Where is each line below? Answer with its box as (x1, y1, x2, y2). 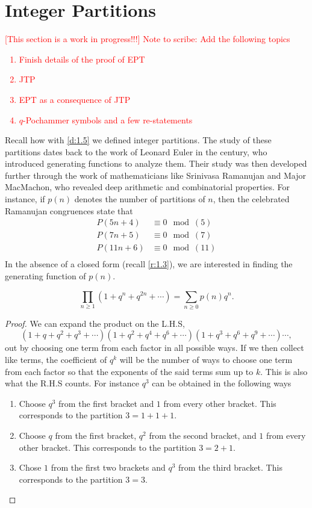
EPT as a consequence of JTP (19, 93, 131, 105)
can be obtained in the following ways (152, 377, 292, 389)
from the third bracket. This (178, 461, 282, 474)
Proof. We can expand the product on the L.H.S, (5, 317, 185, 329)
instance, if (5, 193, 45, 205)
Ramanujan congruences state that (5, 204, 133, 217)
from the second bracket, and (149, 429, 257, 442)
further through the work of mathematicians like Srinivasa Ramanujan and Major (5, 169, 306, 181)
